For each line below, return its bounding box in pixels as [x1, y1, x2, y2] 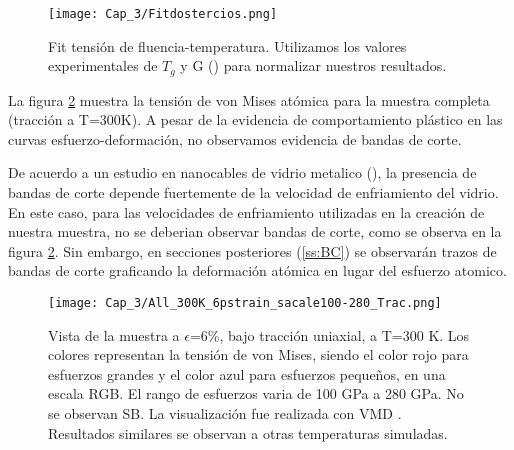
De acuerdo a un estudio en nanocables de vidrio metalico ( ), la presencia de [8, 162, 477, 183]
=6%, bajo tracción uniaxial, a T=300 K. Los [189, 324, 470, 345]
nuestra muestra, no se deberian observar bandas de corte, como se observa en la [8, 221, 502, 242]
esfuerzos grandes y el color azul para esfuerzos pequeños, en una [48, 363, 446, 384]
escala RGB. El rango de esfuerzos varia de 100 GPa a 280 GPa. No [48, 383, 464, 404]
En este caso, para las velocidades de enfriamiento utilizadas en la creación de [8, 201, 485, 222]
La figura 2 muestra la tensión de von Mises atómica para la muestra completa [8, 89, 490, 110]
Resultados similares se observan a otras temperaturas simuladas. [48, 422, 448, 443]
